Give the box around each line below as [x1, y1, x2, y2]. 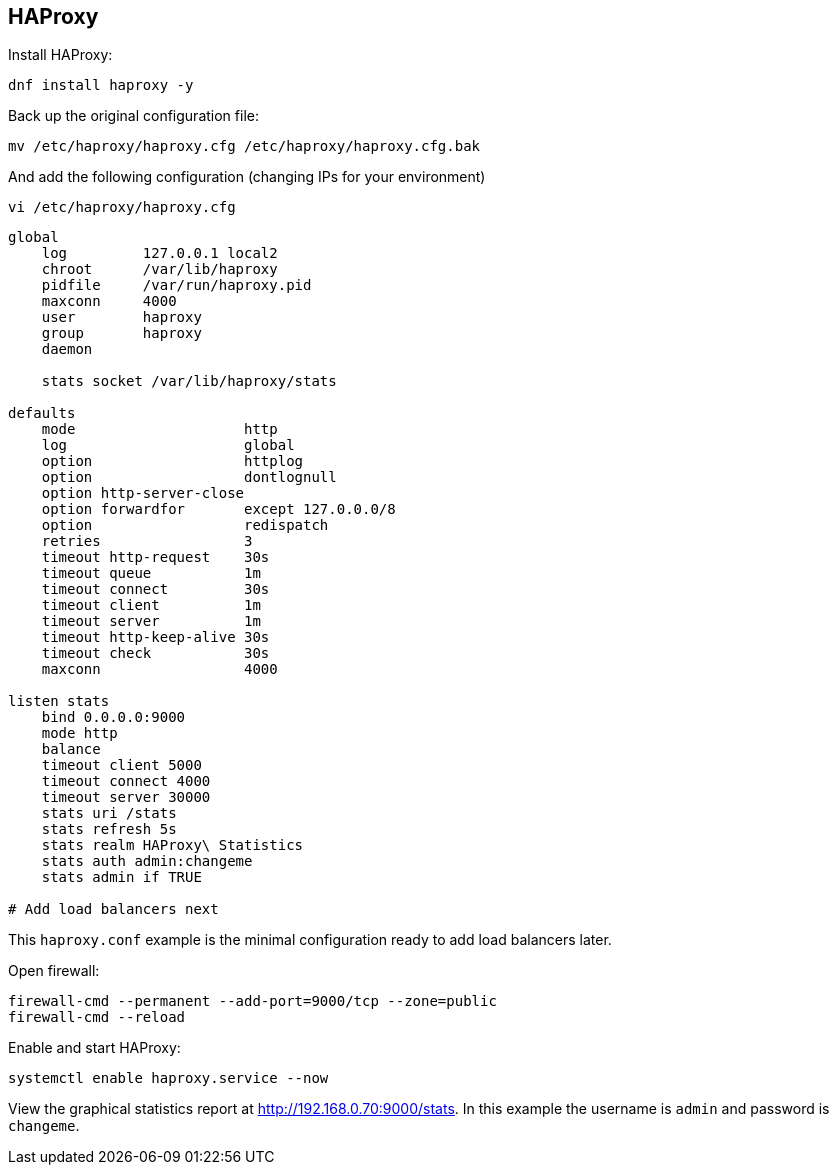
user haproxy [41, 309, 202, 326]
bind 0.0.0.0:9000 [41, 709, 186, 726]
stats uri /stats [41, 805, 177, 822]
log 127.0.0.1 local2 [41, 245, 278, 262]
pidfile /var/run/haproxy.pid [41, 277, 312, 294]
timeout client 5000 [41, 757, 202, 774]
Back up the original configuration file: [8, 107, 259, 125]
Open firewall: [8, 962, 100, 980]
